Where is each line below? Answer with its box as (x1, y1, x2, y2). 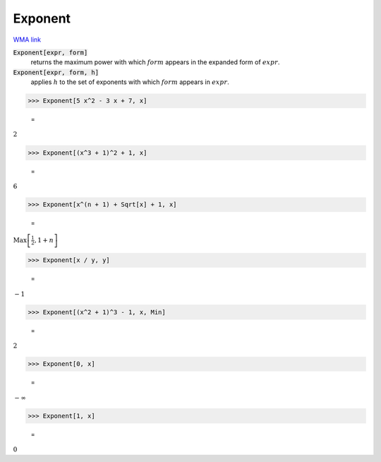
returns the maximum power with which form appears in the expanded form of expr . (30, 58, 280, 66)
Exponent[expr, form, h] (13, 68, 99, 76)
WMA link (13, 35, 42, 44)
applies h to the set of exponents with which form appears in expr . (30, 78, 229, 86)
